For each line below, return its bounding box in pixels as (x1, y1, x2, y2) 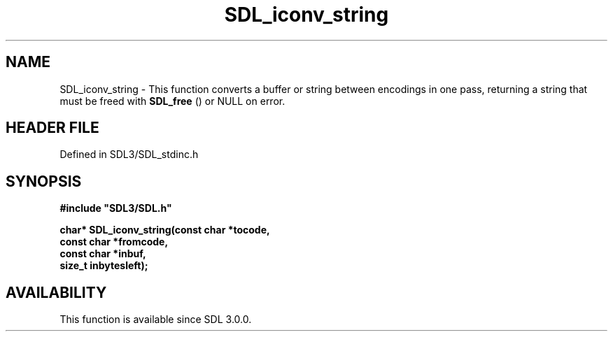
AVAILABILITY (6, 283, 107, 301)
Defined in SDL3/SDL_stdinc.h (59, 148, 199, 161)
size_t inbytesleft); (59, 259, 148, 272)
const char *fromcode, (59, 236, 169, 248)
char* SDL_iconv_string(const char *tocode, (59, 224, 270, 236)
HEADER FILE (6, 119, 99, 137)
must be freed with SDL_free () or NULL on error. (59, 94, 286, 107)
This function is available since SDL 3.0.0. (59, 313, 252, 326)
